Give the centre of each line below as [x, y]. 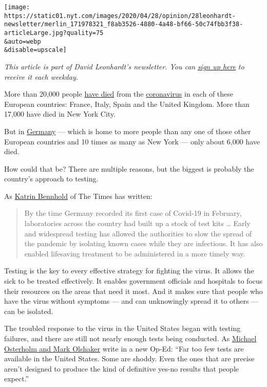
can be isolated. [29, 311]
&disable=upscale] [35, 50]
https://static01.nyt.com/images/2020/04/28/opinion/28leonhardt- [120, 16]
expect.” [17, 379]
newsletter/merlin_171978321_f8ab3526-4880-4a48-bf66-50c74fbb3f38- [124, 24]
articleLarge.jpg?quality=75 [54, 33]
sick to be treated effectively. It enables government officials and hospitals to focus [133, 281]
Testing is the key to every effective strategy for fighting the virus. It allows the [129, 271]
